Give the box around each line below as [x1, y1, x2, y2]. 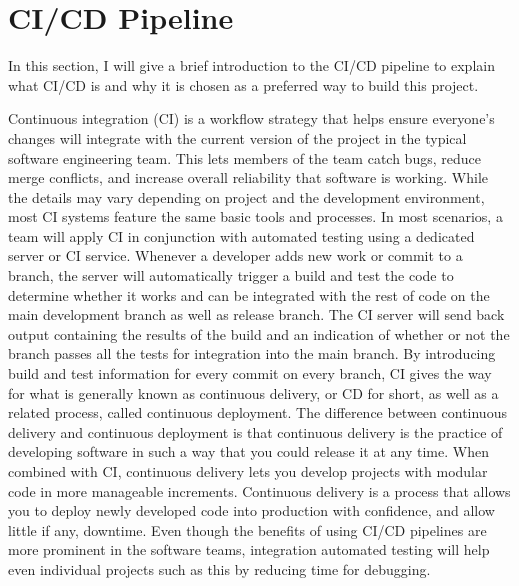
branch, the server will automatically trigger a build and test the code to [8, 265, 454, 286]
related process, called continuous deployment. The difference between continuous [8, 402, 507, 423]
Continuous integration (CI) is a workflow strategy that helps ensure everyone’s [8, 108, 495, 129]
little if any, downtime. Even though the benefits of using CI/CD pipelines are [8, 519, 487, 540]
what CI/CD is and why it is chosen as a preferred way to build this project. [8, 74, 479, 95]
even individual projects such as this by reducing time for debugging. [8, 558, 431, 579]
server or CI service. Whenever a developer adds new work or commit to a [8, 245, 463, 266]
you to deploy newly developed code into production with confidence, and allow [8, 500, 495, 521]
